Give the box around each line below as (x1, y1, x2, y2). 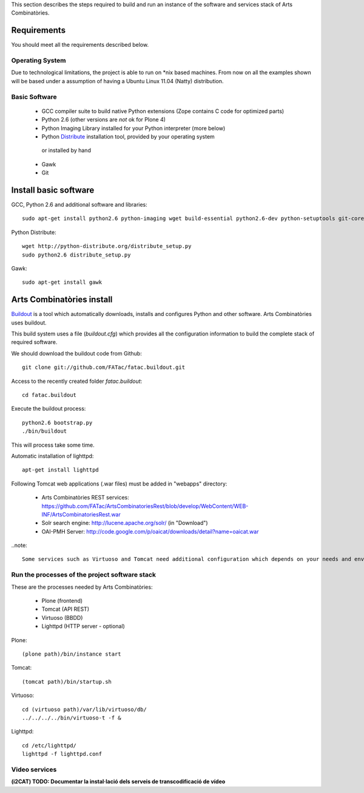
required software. (11, 338, 58, 346)
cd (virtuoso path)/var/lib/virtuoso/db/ (22, 705, 147, 713)
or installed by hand (41, 146, 91, 154)
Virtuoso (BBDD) (41, 614, 83, 621)
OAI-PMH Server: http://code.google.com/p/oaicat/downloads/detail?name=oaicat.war (41, 527, 259, 535)
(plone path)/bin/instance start (22, 650, 121, 657)
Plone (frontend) (41, 597, 83, 605)
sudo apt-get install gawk (22, 279, 103, 286)
